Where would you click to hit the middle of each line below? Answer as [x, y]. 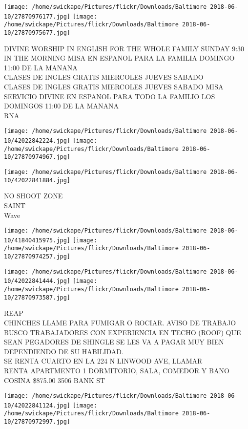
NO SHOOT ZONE [33, 196]
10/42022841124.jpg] [37, 405]
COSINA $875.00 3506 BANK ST [55, 380]
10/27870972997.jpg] [37, 422]
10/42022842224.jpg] [37, 141]
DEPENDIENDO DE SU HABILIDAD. [64, 351]
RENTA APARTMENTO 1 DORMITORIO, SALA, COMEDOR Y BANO [117, 370]
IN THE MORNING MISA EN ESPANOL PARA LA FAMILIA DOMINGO [119, 58]
